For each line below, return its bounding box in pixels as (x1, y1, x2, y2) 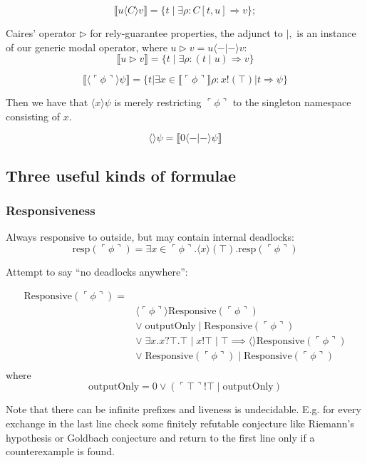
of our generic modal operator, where (6, 39, 167, 54)
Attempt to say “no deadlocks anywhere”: (6, 264, 188, 279)
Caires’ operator (6, 26, 76, 40)
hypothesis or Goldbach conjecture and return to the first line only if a (6, 430, 315, 444)
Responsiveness (6, 202, 95, 219)
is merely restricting (114, 95, 202, 110)
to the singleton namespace (232, 95, 351, 110)
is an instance (296, 26, 356, 40)
